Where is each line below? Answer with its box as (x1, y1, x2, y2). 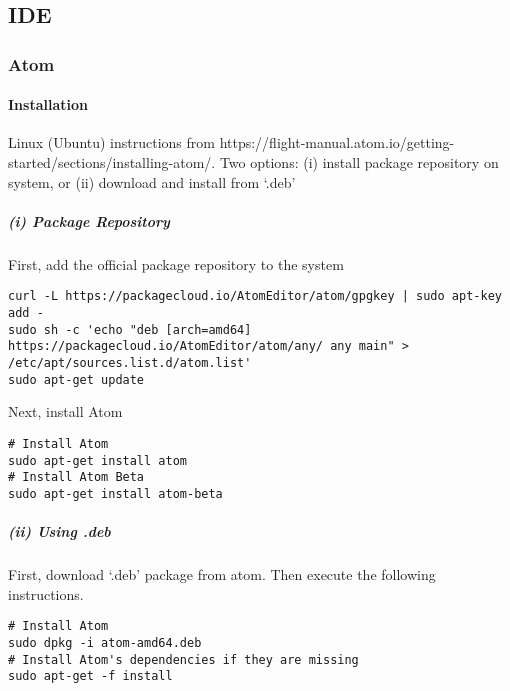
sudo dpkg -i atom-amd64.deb (8, 635, 202, 650)
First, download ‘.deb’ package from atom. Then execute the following (8, 564, 436, 585)
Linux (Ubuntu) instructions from (8, 132, 215, 153)
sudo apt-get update (8, 372, 145, 387)
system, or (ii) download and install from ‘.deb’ (8, 171, 296, 192)
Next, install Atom (8, 401, 123, 422)
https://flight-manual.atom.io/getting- (219, 132, 455, 153)
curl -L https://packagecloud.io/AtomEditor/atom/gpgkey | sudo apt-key (8, 289, 502, 304)
